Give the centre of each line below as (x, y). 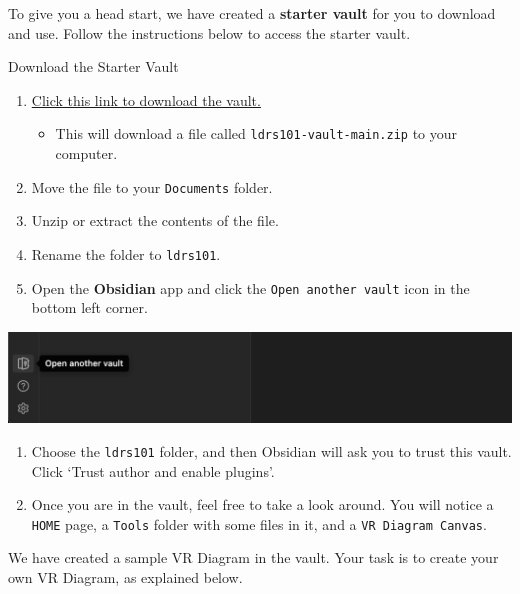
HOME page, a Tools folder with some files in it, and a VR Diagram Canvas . (259, 523)
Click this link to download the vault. (146, 99)
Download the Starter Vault (93, 66)
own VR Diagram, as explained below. (125, 577)
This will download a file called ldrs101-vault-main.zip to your (256, 133)
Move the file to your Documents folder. (152, 186)
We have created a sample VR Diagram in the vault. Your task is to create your (253, 557)
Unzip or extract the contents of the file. (155, 220)
